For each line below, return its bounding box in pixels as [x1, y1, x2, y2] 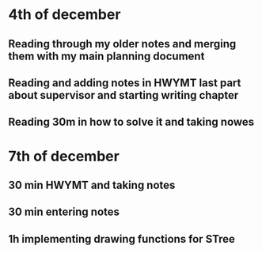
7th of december [8, 147, 120, 165]
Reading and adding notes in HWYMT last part [8, 76, 241, 89]
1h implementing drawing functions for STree [8, 232, 236, 246]
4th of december [8, 6, 121, 24]
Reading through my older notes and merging [8, 37, 237, 51]
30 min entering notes [8, 206, 120, 219]
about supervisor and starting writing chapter [8, 89, 239, 102]
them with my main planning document [8, 49, 205, 62]
